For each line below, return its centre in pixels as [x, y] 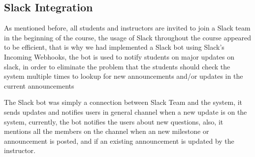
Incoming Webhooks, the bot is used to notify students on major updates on [119, 56]
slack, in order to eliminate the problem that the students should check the [117, 66]
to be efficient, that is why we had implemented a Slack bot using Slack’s [114, 47]
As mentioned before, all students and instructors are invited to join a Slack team [127, 28]
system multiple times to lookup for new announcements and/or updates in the [124, 76]
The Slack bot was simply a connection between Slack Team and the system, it [123, 102]
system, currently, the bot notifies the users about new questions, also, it [114, 121]
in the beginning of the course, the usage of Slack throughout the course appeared [128, 37]
